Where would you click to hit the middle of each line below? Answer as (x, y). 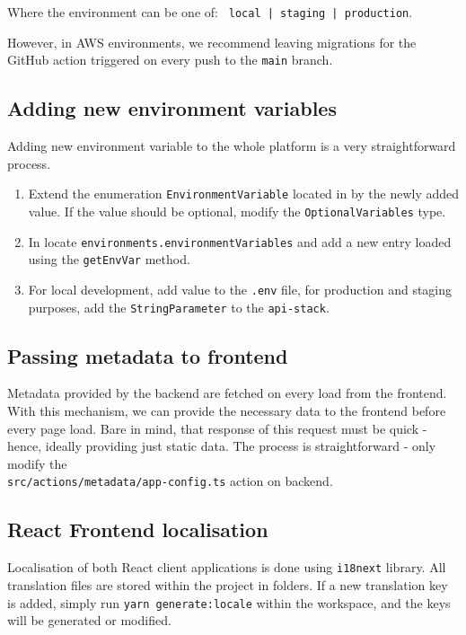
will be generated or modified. (89, 620)
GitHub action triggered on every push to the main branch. (170, 60)
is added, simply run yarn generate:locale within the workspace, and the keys (229, 602)
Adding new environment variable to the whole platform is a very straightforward (232, 146)
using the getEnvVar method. (109, 259)
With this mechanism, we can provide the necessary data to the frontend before (227, 411)
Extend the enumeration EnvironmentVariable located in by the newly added (244, 194)
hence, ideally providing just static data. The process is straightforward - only (222, 446)
